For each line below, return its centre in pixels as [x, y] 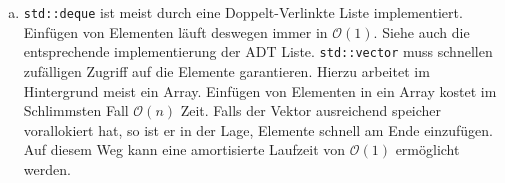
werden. [47, 168]
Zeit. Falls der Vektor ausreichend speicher [311, 110]
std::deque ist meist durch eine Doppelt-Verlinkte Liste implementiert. [243, 12]
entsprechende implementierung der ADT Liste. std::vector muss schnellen [258, 51]
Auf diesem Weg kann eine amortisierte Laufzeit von [184, 149]
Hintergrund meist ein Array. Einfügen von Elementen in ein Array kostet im [260, 90]
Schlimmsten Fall [76, 110]
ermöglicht [427, 149]
